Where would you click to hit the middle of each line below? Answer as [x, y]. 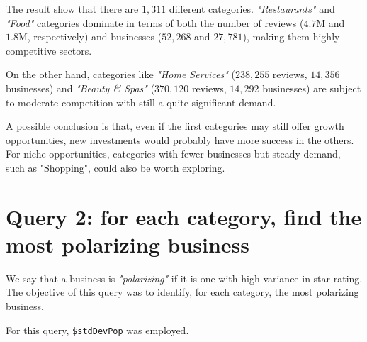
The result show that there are [72, 9]
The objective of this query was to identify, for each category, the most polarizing [182, 292]
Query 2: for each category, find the [184, 216]
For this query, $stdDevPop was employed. [97, 330]
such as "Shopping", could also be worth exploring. [115, 167]
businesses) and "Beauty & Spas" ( [80, 88]
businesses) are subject [312, 88]
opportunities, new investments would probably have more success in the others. [180, 139]
